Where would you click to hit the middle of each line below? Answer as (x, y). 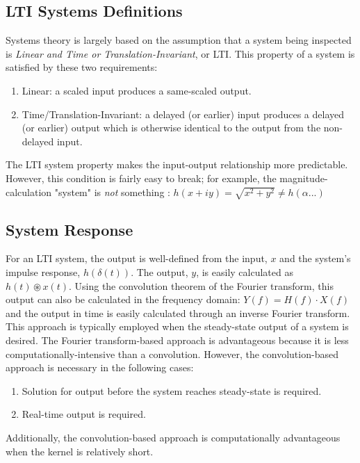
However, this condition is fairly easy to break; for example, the (141, 178)
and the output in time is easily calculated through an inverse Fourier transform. (178, 312)
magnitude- (304, 178)
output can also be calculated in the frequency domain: (123, 299)
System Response (69, 229)
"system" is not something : (112, 192)
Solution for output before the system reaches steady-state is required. (172, 390)
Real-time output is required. (84, 414)
